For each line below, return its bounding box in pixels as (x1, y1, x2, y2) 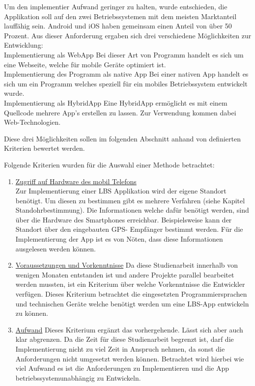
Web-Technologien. (4, 117, 61, 127)
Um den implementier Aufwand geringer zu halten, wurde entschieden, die (4, 1, 227, 11)
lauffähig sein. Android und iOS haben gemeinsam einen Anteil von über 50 (4, 21, 232, 31)
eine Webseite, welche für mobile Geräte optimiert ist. (4, 59, 166, 69)
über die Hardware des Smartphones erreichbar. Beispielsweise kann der (15, 214, 232, 224)
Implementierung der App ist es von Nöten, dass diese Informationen (15, 234, 223, 244)
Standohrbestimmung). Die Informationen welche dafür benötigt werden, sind (15, 205, 249, 215)
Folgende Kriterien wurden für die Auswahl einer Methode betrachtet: (4, 159, 215, 169)
